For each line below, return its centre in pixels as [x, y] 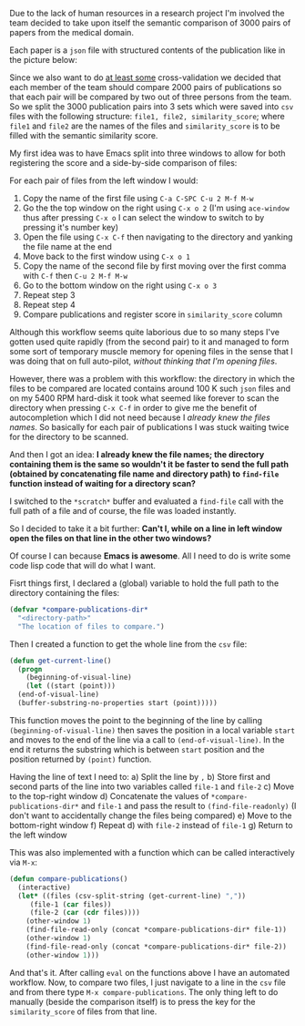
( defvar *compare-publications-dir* [79, 610]
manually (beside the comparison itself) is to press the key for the [132, 1001]
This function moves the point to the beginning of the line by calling [136, 720]
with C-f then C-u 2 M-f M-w [75, 276]
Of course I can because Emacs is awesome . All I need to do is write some [150, 556]
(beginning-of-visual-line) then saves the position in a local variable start [152, 730]
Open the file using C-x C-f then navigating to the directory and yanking [158, 237]
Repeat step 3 [49, 295]
